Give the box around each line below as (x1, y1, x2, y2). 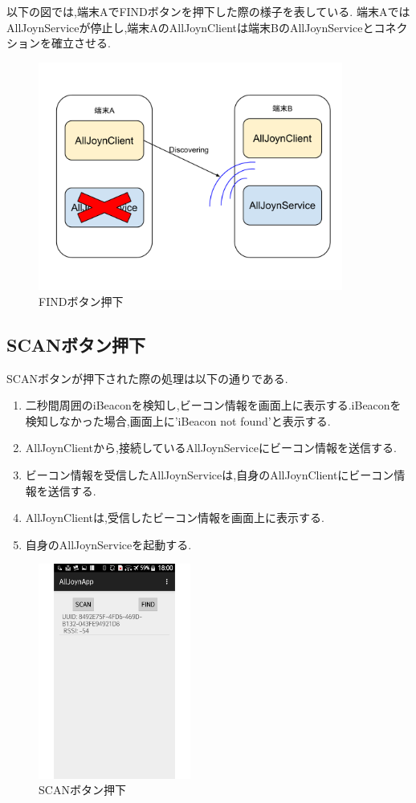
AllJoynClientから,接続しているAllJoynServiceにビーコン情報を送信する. (25, 439, 397, 456)
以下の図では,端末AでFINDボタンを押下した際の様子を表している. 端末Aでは (6, 3, 410, 19)
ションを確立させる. (6, 35, 111, 51)
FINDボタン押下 (39, 292, 124, 309)
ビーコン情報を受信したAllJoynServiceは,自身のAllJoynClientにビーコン (25, 467, 394, 483)
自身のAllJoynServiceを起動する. (25, 536, 192, 552)
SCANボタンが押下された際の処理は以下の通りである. (6, 369, 288, 386)
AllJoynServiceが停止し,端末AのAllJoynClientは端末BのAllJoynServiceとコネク (6, 18, 408, 35)
